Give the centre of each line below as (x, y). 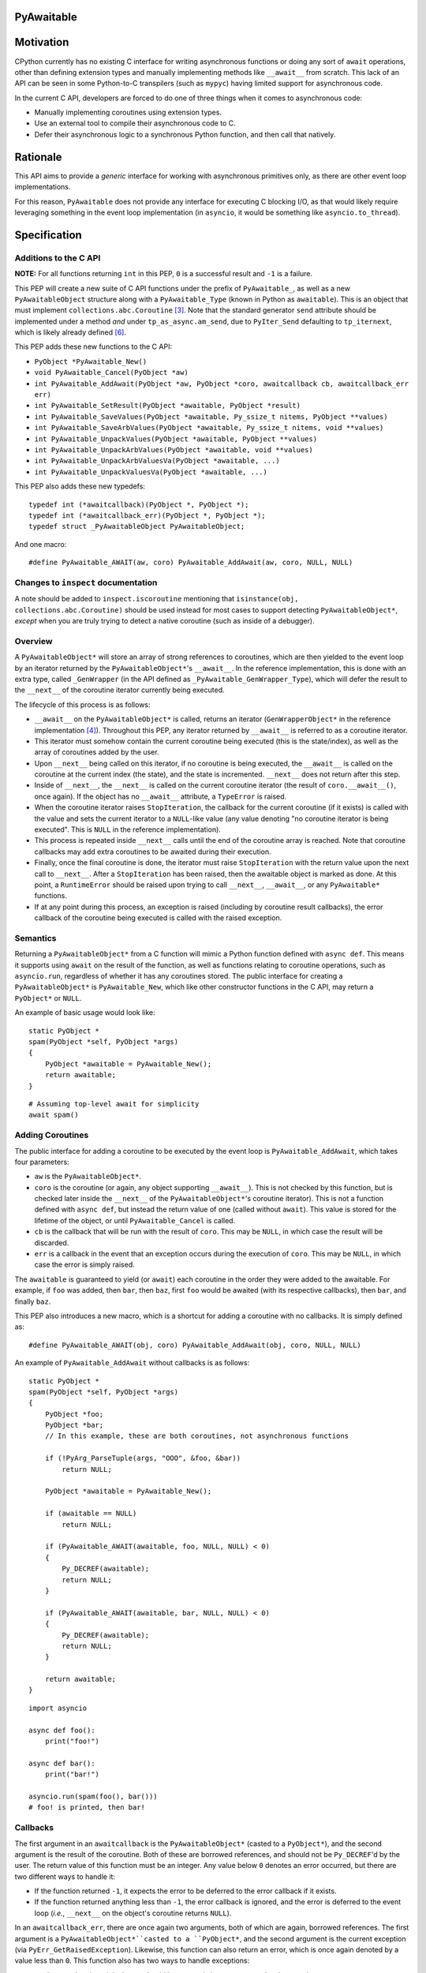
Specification (48, 235)
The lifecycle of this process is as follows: (82, 704)
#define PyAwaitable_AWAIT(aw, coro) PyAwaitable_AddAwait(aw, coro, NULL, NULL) (191, 563)
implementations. (43, 187)
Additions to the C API (58, 258)
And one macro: (41, 544)
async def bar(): (62, 1763)
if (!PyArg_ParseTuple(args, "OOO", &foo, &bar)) (142, 1458)
